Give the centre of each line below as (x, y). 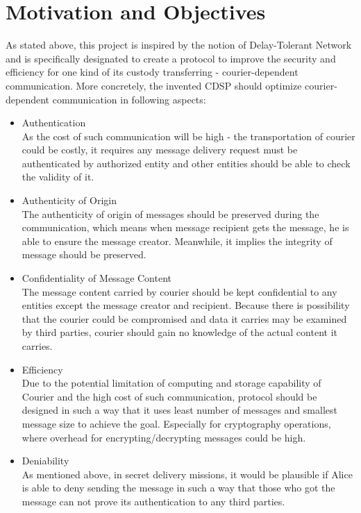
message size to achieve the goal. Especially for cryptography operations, (176, 423)
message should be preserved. (84, 254)
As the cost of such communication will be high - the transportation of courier (188, 136)
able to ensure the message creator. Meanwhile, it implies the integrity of (177, 241)
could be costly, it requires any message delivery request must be (160, 150)
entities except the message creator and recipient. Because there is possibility (186, 305)
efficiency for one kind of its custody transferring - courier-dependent (152, 72)
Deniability (45, 461)
